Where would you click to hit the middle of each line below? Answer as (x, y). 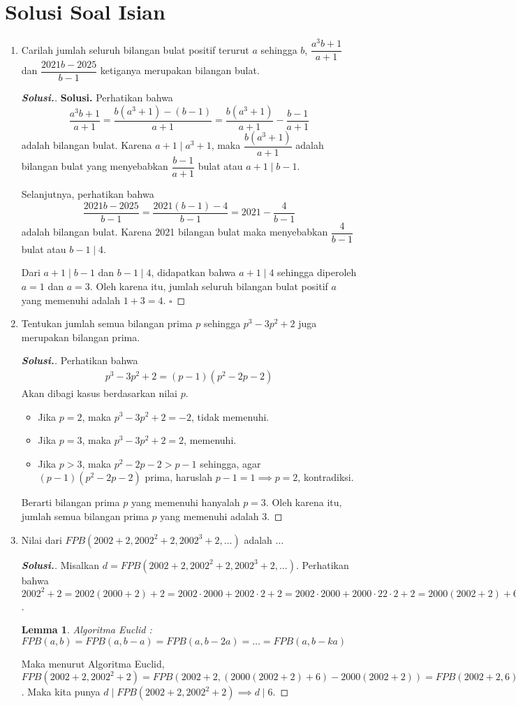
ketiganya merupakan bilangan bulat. (180, 70)
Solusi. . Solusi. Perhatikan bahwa (97, 98)
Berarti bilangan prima (71, 502)
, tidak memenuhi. (230, 416)
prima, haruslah (179, 477)
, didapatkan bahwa (193, 272)
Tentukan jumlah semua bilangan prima (107, 323)
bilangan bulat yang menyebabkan (95, 166)
